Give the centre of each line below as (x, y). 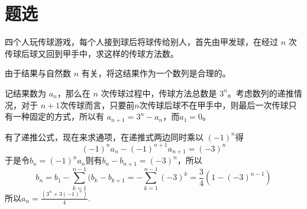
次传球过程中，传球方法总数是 (159, 93)
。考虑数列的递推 (261, 93)
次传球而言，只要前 (97, 104)
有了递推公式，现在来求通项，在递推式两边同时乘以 (104, 136)
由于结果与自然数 (38, 73)
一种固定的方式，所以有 (58, 116)
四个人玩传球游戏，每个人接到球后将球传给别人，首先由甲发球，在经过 (141, 42)
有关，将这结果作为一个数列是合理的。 (156, 73)
